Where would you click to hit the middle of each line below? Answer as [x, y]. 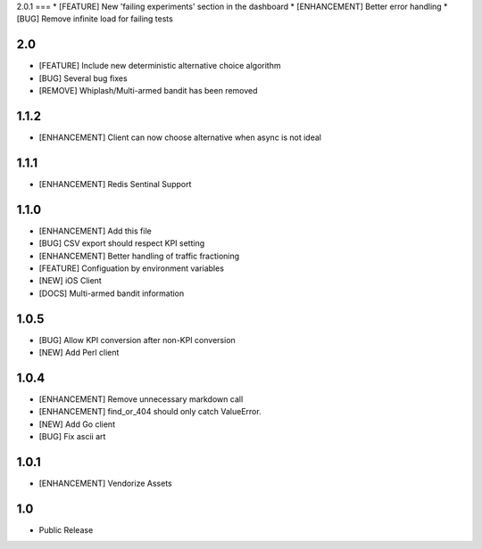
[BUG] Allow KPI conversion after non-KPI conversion [137, 340]
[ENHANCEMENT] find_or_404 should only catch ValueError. [150, 412]
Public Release [66, 529]
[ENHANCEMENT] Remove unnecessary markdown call [141, 399]
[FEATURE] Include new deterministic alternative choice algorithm [160, 66]
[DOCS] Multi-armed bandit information [112, 293]
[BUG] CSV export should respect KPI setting [122, 243]
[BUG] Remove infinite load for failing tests [95, 19]
